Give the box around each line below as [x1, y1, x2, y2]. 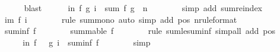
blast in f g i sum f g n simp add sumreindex [24, 2, 262, 13]
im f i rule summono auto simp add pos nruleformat [4, 13, 237, 25]
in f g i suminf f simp [23, 36, 151, 48]
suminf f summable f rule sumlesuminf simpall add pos [4, 25, 275, 37]
